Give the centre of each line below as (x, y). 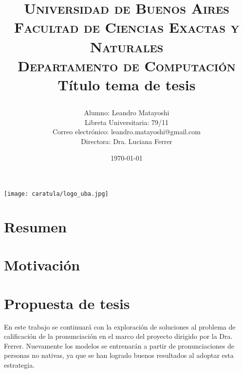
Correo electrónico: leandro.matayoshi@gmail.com (127, 132)
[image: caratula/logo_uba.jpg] (56, 194)
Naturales (127, 46)
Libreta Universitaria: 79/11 (127, 122)
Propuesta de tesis (67, 303)
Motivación (42, 265)
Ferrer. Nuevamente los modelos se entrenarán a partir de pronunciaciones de (119, 345)
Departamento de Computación (127, 65)
